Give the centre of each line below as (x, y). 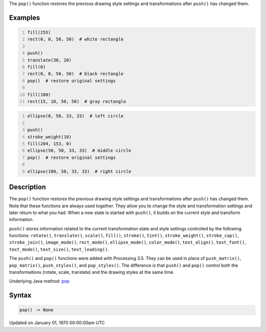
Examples (25, 18)
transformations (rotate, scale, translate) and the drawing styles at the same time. (92, 272)
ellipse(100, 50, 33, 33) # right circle (79, 171)
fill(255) (39, 32)
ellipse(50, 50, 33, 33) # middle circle (79, 151)
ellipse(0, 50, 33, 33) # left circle (75, 116)
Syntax (20, 295)
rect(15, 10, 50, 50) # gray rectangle (77, 101)
